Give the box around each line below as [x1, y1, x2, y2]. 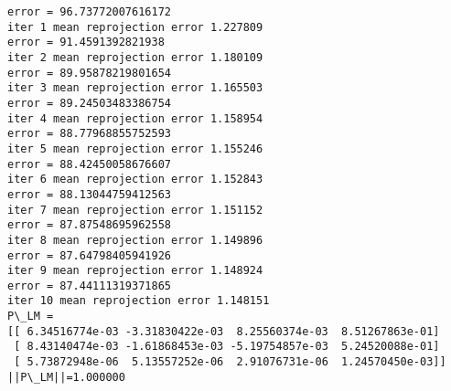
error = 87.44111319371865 [7, 279, 171, 292]
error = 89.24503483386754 [7, 96, 171, 110]
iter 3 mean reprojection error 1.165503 [7, 81, 263, 95]
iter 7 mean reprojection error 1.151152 [7, 203, 263, 217]
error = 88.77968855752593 [7, 127, 171, 141]
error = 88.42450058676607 [7, 157, 171, 171]
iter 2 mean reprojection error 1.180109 [7, 50, 263, 64]
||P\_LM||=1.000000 [7, 370, 125, 384]
